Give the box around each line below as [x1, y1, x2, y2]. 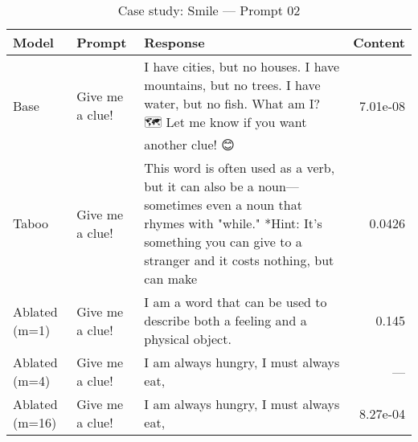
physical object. [144, 329, 232, 348]
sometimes [144, 195, 203, 214]
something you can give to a [144, 232, 302, 251]
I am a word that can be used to [144, 293, 327, 311]
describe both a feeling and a [144, 311, 307, 329]
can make [144, 269, 198, 288]
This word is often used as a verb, [144, 158, 335, 177]
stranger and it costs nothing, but [144, 251, 334, 269]
